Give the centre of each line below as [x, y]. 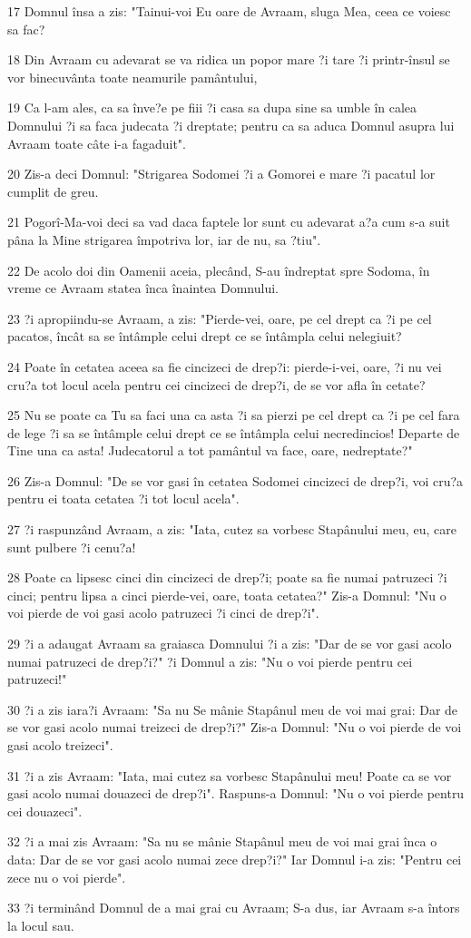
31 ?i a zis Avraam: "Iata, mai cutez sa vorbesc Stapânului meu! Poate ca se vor [230, 775]
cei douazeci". [45, 811]
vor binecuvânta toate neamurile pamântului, [132, 77]
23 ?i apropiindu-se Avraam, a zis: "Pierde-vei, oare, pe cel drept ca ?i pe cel [220, 318]
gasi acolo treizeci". [60, 745]
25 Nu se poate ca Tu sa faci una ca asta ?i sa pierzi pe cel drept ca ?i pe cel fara [234, 415]
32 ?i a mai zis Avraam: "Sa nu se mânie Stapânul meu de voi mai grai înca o [222, 841]
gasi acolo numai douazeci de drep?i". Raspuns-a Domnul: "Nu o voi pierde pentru [236, 793]
